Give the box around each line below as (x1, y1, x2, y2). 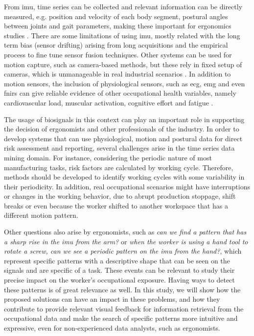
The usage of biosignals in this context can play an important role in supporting (4, 114, 245, 124)
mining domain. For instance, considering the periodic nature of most (4, 152, 212, 162)
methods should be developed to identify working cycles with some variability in (4, 172, 245, 182)
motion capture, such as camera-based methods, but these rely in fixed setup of (4, 59, 242, 69)
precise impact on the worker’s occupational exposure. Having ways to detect (4, 275, 235, 285)
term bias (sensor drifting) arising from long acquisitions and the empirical (4, 40, 228, 50)
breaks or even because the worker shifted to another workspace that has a (4, 200, 228, 210)
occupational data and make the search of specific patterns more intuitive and (4, 313, 238, 323)
